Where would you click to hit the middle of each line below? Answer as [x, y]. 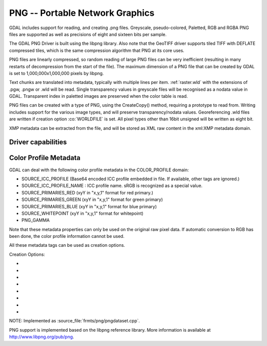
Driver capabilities [38, 142]
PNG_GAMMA [36, 220]
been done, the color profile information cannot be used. [67, 236]
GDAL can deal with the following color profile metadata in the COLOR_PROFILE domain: [99, 170]
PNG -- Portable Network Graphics [82, 13]
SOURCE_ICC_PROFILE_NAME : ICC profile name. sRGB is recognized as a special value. [112, 186]
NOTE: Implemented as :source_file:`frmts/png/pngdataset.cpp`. [75, 321]
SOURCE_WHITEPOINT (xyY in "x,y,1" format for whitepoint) [82, 213]
